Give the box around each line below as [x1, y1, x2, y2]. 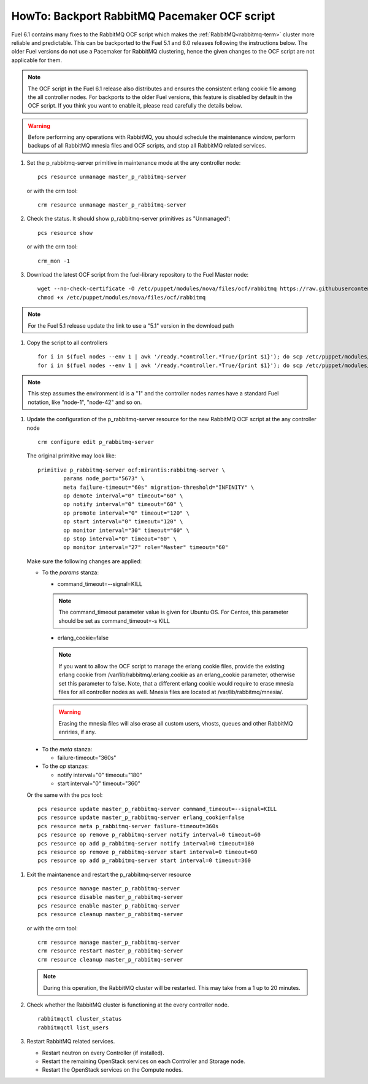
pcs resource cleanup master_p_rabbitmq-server [37, 911, 183, 918]
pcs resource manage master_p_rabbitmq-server [37, 885, 180, 892]
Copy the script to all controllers [26, 339, 108, 346]
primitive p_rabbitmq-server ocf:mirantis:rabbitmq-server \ [37, 466, 225, 473]
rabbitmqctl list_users [37, 1024, 109, 1031]
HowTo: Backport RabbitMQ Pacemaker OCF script [11, 9, 275, 23]
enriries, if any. [58, 729, 96, 736]
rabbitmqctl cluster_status [37, 1015, 122, 1023]
